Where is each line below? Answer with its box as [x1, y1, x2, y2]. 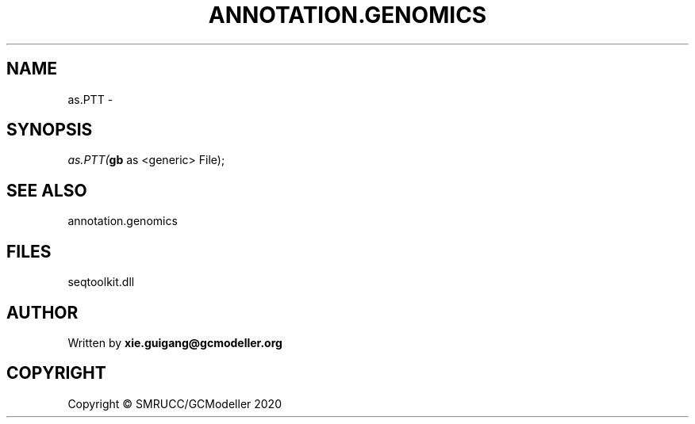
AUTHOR [6, 302, 79, 323]
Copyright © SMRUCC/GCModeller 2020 [67, 396, 282, 411]
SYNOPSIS [6, 120, 93, 140]
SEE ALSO [6, 180, 87, 201]
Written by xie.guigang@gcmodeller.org [67, 335, 282, 350]
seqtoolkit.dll [67, 275, 135, 289]
